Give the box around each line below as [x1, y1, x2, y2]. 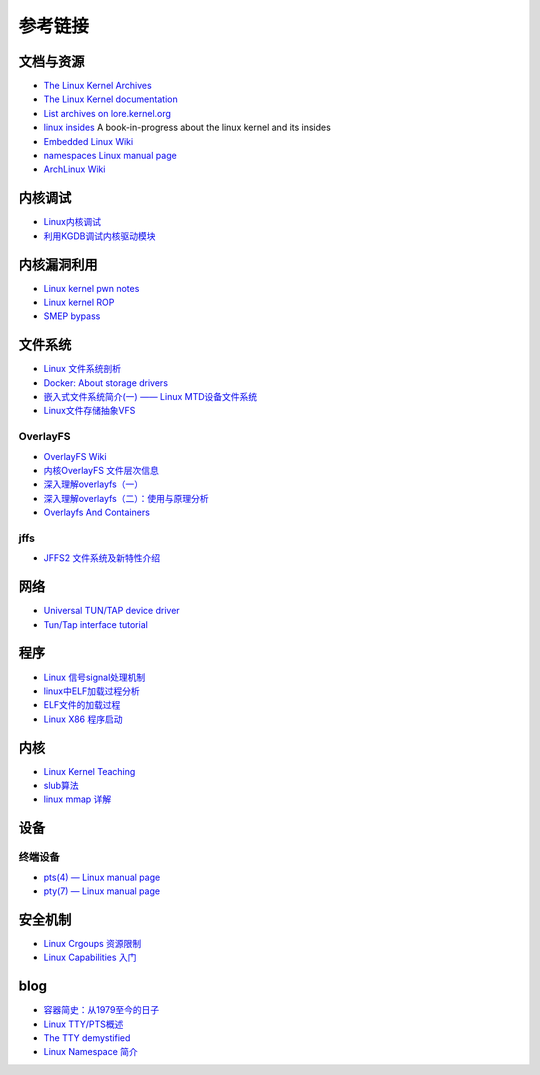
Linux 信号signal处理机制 [43, 671, 146, 683]
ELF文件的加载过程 [43, 699, 121, 711]
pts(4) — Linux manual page [43, 871, 161, 883]
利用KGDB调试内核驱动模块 [43, 230, 156, 242]
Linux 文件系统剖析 [43, 363, 122, 375]
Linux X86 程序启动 [43, 713, 123, 725]
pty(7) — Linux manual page [43, 885, 160, 897]
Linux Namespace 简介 [43, 1046, 139, 1058]
